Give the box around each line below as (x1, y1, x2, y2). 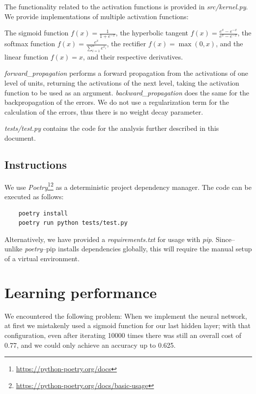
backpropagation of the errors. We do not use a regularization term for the (4, 97, 229, 107)
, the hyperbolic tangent (115, 28, 189, 38)
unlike (4, 243, 23, 254)
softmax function (4, 38, 56, 49)
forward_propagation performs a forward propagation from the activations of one (4, 68, 248, 78)
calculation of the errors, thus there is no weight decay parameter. (4, 106, 203, 117)
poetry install (18, 210, 68, 217)
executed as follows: (4, 191, 64, 202)
